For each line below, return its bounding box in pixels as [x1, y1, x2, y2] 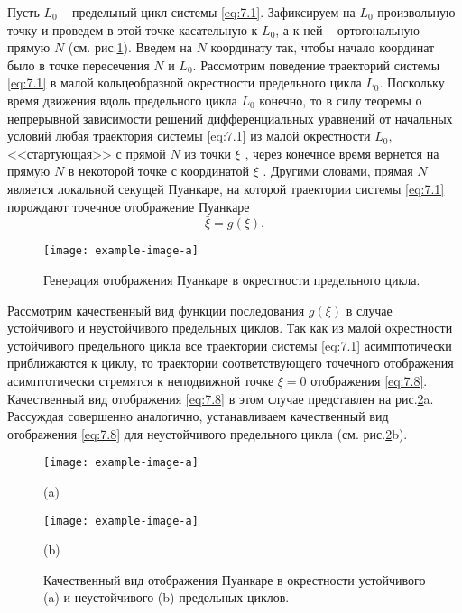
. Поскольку [379, 73, 445, 92]
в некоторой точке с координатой [68, 161, 249, 180]
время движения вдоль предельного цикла [7, 90, 237, 109]
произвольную [377, 3, 456, 21]
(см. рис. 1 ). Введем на [68, 38, 192, 57]
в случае [346, 300, 393, 319]
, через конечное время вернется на [245, 143, 439, 162]
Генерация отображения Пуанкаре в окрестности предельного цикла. [43, 270, 420, 288]
